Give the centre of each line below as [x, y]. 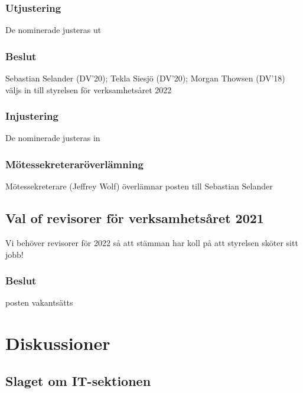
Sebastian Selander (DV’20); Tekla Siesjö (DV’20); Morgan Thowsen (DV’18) [145, 78]
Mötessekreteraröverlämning [74, 164]
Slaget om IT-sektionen [78, 380]
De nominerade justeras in [53, 138]
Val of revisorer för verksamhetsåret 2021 [135, 218]
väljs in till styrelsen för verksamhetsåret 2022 [89, 89]
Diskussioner [58, 343]
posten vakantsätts [39, 302]
